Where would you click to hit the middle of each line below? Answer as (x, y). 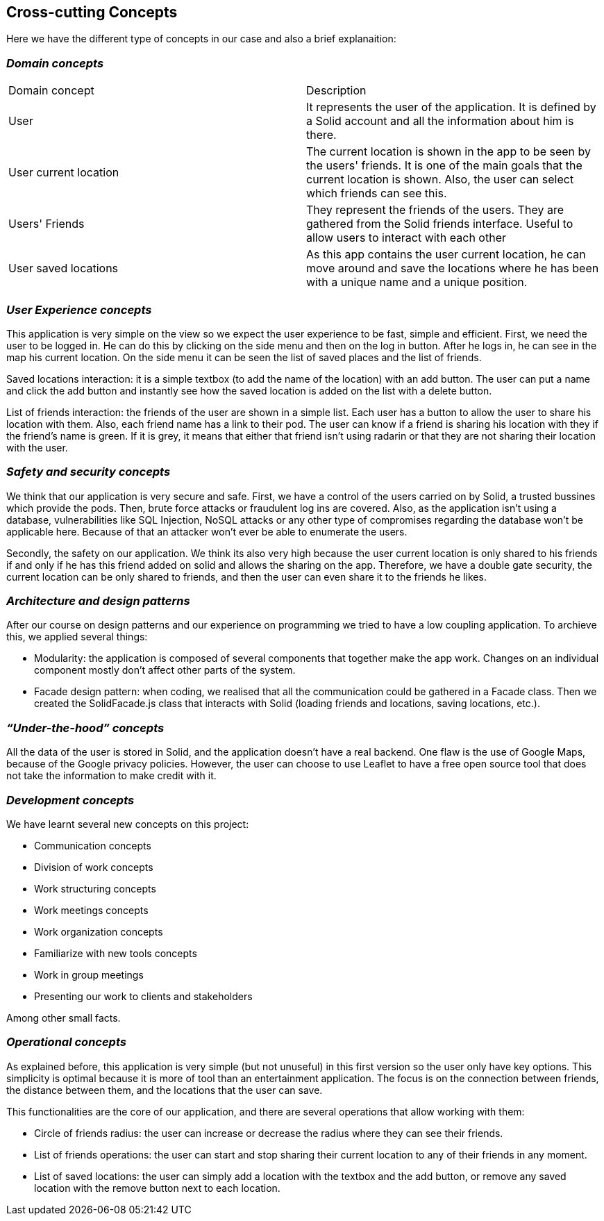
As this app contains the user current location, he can (446, 255)
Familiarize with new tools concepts (116, 953)
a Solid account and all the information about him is (440, 121)
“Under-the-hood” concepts (85, 728)
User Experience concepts (79, 309)
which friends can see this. (377, 193)
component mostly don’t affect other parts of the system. (165, 670)
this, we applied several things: (77, 637)
